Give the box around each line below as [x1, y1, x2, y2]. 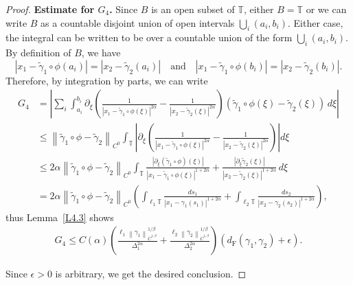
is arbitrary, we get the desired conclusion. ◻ [55, 266, 247, 281]
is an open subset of [151, 2, 235, 16]
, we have [81, 45, 121, 60]
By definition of [5, 45, 71, 60]
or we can [306, 2, 347, 16]
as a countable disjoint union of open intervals [41, 15, 235, 30]
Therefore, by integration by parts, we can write [5, 73, 208, 87]
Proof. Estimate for [5, 2, 95, 16]
